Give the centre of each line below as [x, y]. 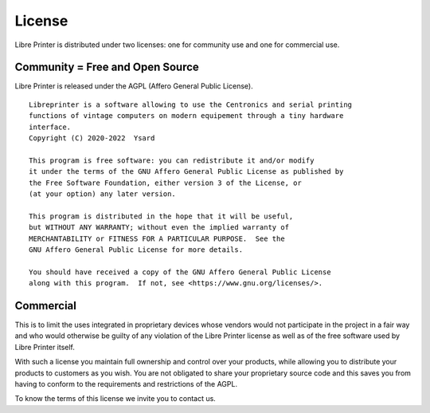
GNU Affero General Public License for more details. [136, 250]
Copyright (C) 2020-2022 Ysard [92, 138]
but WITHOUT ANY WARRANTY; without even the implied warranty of [159, 228]
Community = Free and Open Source [107, 67]
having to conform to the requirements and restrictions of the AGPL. [126, 383]
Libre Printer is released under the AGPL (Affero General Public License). [134, 86]
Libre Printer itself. [45, 347]
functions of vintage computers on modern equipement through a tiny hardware [186, 116]
